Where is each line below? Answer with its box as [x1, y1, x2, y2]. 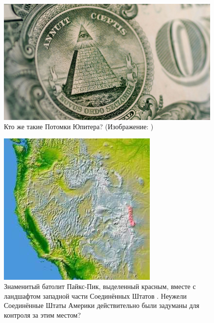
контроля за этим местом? [4, 310, 81, 320]
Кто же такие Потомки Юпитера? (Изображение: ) [4, 121, 154, 132]
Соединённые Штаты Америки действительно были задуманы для [4, 300, 199, 310]
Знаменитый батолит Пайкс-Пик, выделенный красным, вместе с [4, 281, 196, 291]
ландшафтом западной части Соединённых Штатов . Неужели [4, 290, 187, 301]
